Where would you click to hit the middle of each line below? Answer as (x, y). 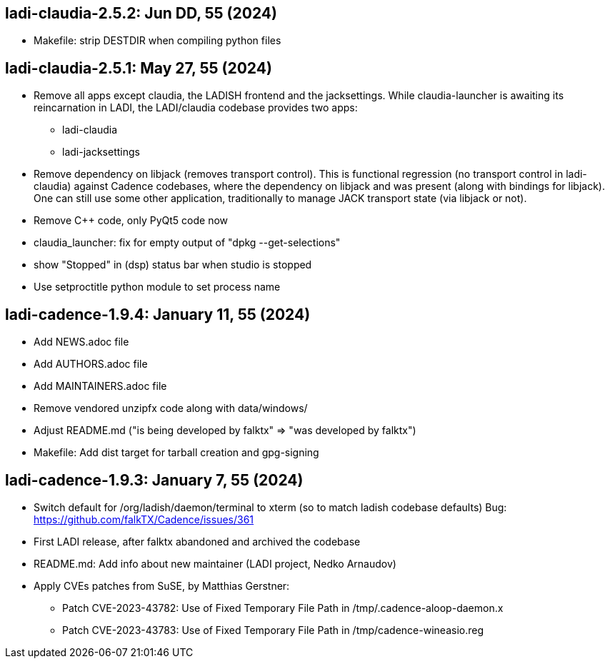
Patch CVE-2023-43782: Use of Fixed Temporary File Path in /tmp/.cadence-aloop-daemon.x (283, 608)
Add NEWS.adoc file (81, 342)
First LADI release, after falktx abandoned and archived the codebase (197, 541)
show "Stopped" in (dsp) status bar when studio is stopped (173, 265)
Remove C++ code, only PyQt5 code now (131, 221)
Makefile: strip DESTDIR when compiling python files (157, 41)
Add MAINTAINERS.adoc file (100, 386)
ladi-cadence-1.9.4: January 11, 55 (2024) (158, 314)
